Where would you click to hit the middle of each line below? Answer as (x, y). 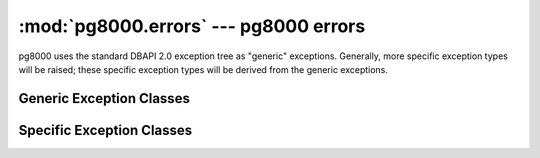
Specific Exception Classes (105, 130)
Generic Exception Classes (104, 98)
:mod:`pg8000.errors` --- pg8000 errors (192, 26)
